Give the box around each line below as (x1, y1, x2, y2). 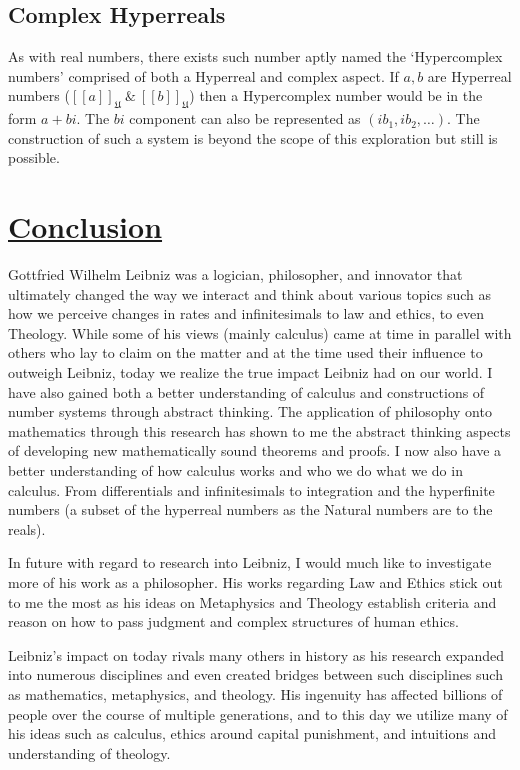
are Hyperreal (427, 65, 512, 86)
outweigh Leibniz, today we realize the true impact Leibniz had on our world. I (8, 362, 493, 383)
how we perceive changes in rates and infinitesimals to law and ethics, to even (8, 303, 485, 324)
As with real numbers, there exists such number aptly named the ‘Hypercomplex (8, 46, 503, 67)
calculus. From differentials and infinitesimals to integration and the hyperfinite (8, 479, 495, 500)
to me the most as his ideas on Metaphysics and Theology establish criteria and (8, 591, 497, 612)
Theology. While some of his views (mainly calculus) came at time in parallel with (8, 322, 512, 343)
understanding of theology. (8, 742, 171, 763)
